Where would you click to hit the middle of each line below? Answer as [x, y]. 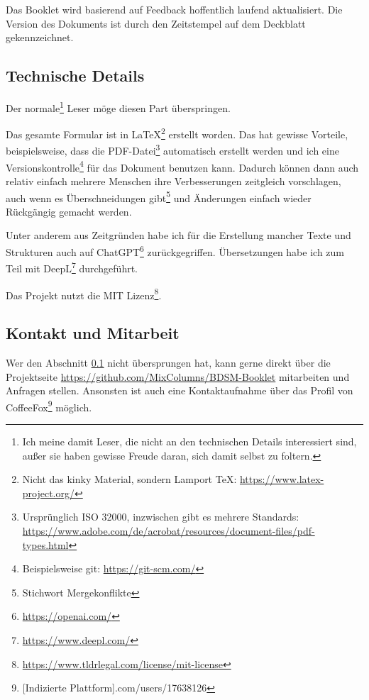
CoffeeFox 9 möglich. [49, 406]
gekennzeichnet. [40, 37]
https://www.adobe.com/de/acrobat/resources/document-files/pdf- [169, 530]
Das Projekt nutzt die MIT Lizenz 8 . [84, 294]
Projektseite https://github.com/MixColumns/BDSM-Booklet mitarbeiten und [178, 376]
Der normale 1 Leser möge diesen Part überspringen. [118, 106]
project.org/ [49, 493]
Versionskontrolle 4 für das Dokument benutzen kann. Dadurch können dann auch [182, 166]
